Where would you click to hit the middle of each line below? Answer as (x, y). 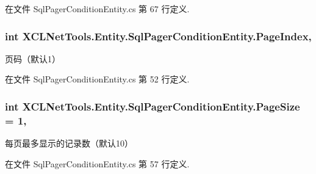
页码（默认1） (33, 58)
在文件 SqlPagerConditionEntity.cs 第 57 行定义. (97, 163)
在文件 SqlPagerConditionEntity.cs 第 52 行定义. (97, 79)
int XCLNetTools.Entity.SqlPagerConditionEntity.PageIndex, (158, 36)
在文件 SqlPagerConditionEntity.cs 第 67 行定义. (97, 9)
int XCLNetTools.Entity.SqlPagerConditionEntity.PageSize (153, 106)
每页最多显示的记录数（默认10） (69, 143)
